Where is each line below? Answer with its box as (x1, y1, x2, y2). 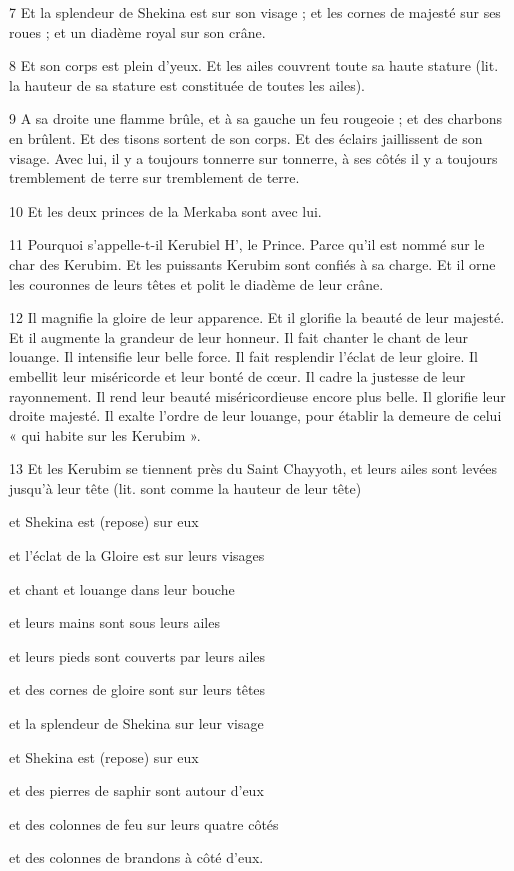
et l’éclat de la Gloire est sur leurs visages (9, 545, 265, 566)
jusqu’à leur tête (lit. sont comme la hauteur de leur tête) (9, 477, 362, 498)
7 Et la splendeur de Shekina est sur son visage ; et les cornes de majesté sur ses (9, 2, 501, 22)
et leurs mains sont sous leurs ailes (9, 612, 220, 633)
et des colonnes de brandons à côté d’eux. (9, 847, 264, 868)
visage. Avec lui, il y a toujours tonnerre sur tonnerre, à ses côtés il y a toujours (9, 147, 498, 168)
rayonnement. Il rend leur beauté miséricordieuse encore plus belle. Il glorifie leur (9, 385, 506, 406)
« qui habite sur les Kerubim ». (9, 424, 201, 445)
